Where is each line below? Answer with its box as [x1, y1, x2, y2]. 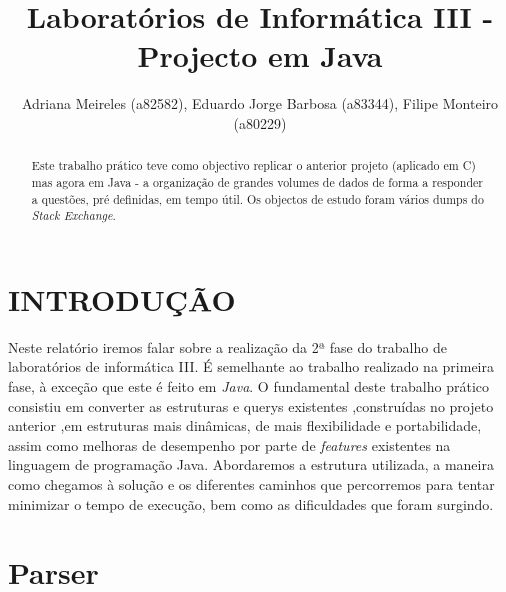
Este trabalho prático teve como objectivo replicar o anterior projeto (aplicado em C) [31, 157, 476, 174]
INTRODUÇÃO [8, 278, 236, 319]
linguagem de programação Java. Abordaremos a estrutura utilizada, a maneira [8, 454, 494, 475]
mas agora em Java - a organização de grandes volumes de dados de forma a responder [31, 173, 483, 190]
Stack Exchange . [31, 207, 116, 224]
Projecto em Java [137, 35, 383, 76]
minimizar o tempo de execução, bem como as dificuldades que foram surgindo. [8, 493, 494, 514]
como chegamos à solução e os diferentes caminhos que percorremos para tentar [8, 474, 495, 495]
